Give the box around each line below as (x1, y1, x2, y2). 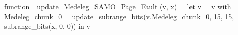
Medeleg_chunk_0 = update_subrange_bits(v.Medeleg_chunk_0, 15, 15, (4, 11, 234, 21)
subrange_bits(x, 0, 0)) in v (4, 21, 90, 31)
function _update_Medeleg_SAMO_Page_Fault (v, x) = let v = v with (4, 1, 231, 11)
